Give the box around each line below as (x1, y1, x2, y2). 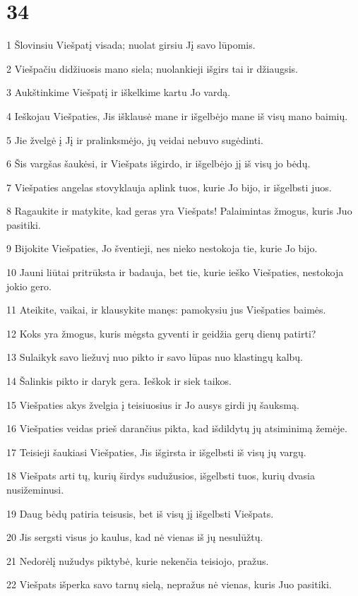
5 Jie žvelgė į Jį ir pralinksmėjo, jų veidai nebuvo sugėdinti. (6, 132, 263, 147)
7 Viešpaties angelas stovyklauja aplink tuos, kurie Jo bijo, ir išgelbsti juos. (6, 179, 332, 194)
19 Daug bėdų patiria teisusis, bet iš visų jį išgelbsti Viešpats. (6, 506, 274, 520)
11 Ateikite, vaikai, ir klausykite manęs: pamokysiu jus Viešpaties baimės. (6, 302, 326, 317)
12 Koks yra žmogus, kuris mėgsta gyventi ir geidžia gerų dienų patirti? (6, 326, 316, 340)
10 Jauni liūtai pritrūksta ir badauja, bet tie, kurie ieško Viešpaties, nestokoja (6, 265, 344, 280)
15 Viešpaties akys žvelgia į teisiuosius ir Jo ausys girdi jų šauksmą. (6, 397, 299, 412)
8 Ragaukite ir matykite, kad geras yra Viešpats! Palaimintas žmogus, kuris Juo (6, 203, 352, 218)
